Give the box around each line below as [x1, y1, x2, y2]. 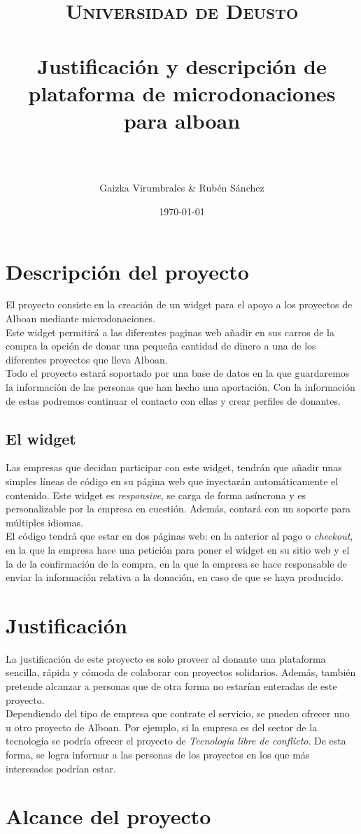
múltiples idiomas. [6, 515, 83, 529]
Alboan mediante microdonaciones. [6, 311, 156, 326]
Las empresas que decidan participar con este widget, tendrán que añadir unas [6, 460, 342, 475]
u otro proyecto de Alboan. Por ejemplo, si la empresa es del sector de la [6, 719, 318, 734]
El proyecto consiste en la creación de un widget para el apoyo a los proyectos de [6, 297, 353, 312]
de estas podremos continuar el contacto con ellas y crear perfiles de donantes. [6, 393, 341, 408]
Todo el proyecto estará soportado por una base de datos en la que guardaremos [6, 366, 350, 380]
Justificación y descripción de [37, 51, 327, 80]
